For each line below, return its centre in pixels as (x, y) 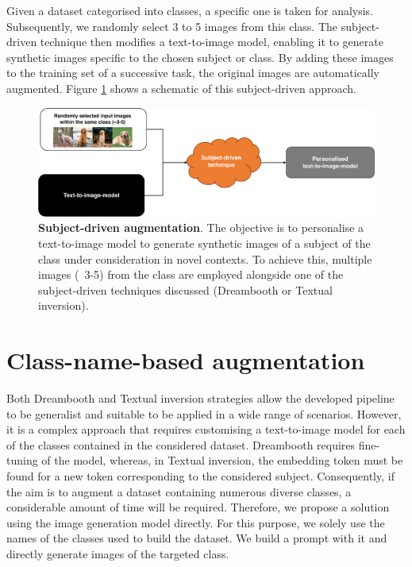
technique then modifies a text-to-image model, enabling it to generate (212, 42)
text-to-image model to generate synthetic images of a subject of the (204, 243)
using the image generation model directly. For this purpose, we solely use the (196, 522)
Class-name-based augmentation (186, 360)
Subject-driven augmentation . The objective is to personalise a (201, 228)
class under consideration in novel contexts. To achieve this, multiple (205, 258)
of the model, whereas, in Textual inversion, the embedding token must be (222, 460)
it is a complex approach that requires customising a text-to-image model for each (206, 429)
